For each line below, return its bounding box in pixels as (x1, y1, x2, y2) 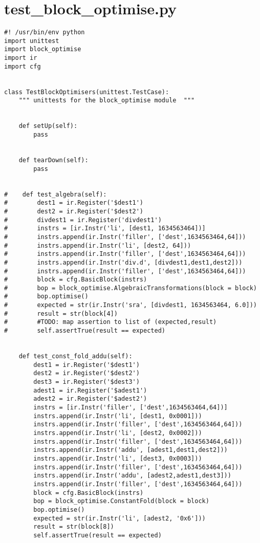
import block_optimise (4, 46, 81, 53)
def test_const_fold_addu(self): (18, 353, 133, 360)
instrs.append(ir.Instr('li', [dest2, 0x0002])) (33, 429, 202, 437)
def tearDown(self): (18, 156, 89, 164)
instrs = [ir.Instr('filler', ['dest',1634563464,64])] (33, 404, 228, 411)
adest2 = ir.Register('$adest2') (33, 395, 147, 403)
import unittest (4, 37, 59, 45)
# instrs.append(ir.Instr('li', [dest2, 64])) (4, 242, 191, 249)
